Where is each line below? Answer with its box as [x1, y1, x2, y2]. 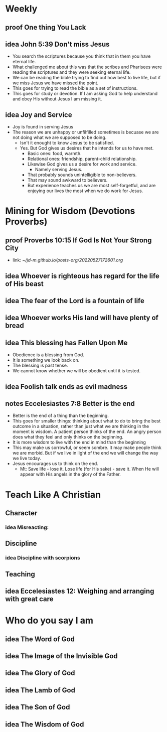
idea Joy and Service [5, 110, 72, 119]
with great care [5, 595, 54, 603]
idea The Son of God [5, 703, 70, 711]
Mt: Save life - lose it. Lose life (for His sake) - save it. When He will [20, 466, 159, 472]
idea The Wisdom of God [5, 720, 84, 728]
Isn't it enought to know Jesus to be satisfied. [20, 140, 114, 146]
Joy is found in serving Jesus [12, 124, 74, 130]
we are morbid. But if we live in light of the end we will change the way [12, 450, 159, 456]
